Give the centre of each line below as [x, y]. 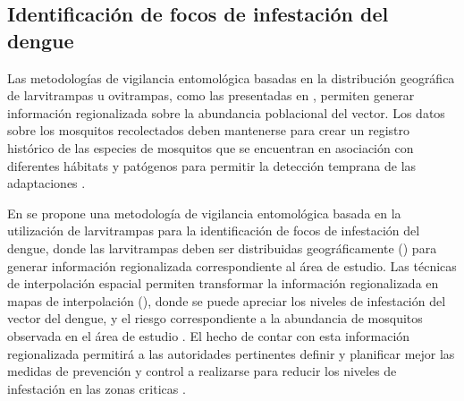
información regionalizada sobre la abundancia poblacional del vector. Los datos [226, 112]
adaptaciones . [46, 183]
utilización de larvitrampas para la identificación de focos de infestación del [214, 230]
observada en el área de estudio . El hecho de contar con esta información [209, 335]
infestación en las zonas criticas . [97, 388]
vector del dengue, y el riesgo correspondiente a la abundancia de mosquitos [215, 318]
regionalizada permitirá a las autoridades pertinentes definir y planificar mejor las [231, 353]
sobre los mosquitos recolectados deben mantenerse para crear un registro [208, 130]
